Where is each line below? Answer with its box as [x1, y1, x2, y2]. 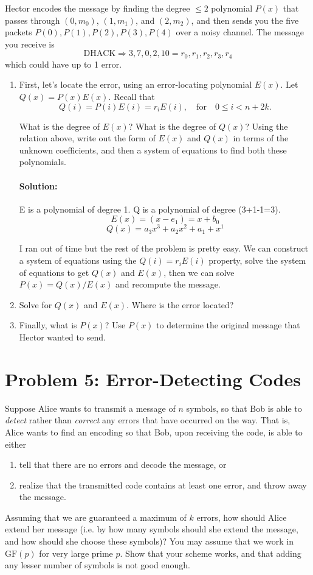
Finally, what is [19, 319, 77, 331]
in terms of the [233, 132, 289, 144]
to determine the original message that [156, 319, 300, 331]
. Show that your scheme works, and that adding [120, 546, 301, 559]
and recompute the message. [115, 278, 221, 291]
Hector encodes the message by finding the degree [5, 2, 190, 14]
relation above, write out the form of [19, 132, 156, 144]
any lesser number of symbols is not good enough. [5, 559, 190, 571]
